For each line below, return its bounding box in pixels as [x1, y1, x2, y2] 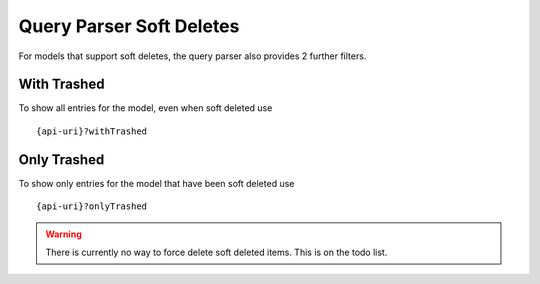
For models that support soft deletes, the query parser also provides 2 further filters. [18, 50, 367, 62]
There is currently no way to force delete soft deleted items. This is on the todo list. [45, 246, 388, 258]
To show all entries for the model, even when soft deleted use [18, 102, 273, 114]
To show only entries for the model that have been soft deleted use [18, 177, 295, 189]
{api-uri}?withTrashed [36, 125, 148, 137]
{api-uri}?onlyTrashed [36, 201, 148, 212]
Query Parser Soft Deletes [18, 15, 240, 37]
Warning [45, 228, 82, 240]
